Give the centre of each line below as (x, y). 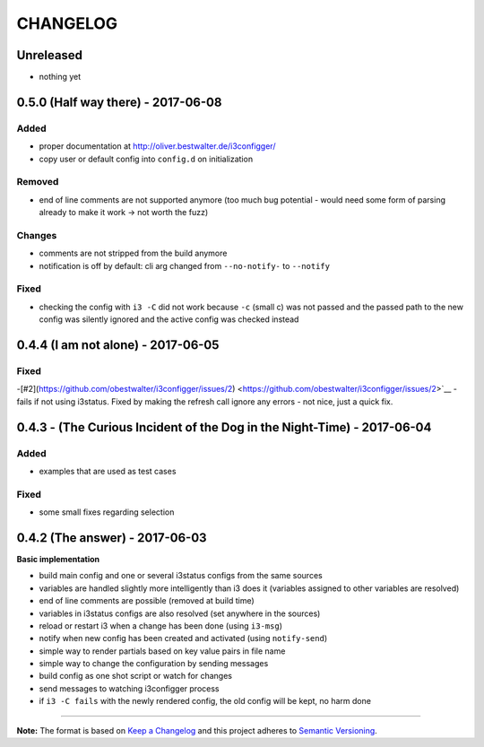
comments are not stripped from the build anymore (133, 253)
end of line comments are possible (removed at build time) (147, 601)
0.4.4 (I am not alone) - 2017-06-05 (118, 345)
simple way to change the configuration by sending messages (154, 664)
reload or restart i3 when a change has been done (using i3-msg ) (160, 625)
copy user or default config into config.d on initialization (146, 159)
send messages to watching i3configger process (129, 688)
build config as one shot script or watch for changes (136, 676)
